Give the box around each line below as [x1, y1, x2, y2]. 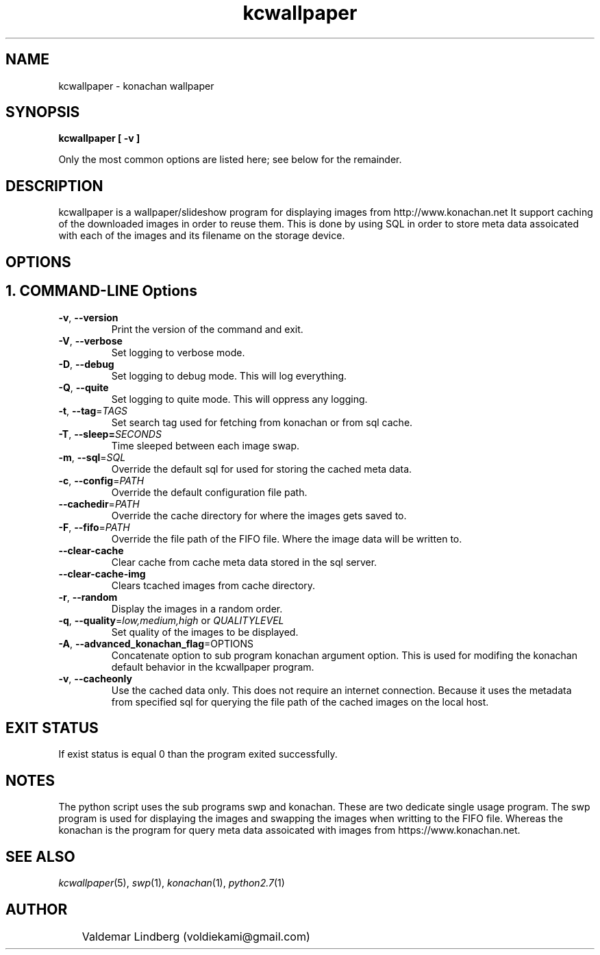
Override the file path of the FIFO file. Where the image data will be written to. [111, 532, 462, 545]
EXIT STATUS [5, 719, 99, 736]
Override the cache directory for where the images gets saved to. [111, 509, 407, 521]
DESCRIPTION [5, 177, 103, 195]
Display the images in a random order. [111, 602, 283, 615]
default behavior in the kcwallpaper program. [111, 660, 314, 673]
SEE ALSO [5, 847, 75, 865]
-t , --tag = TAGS [58, 404, 128, 417]
